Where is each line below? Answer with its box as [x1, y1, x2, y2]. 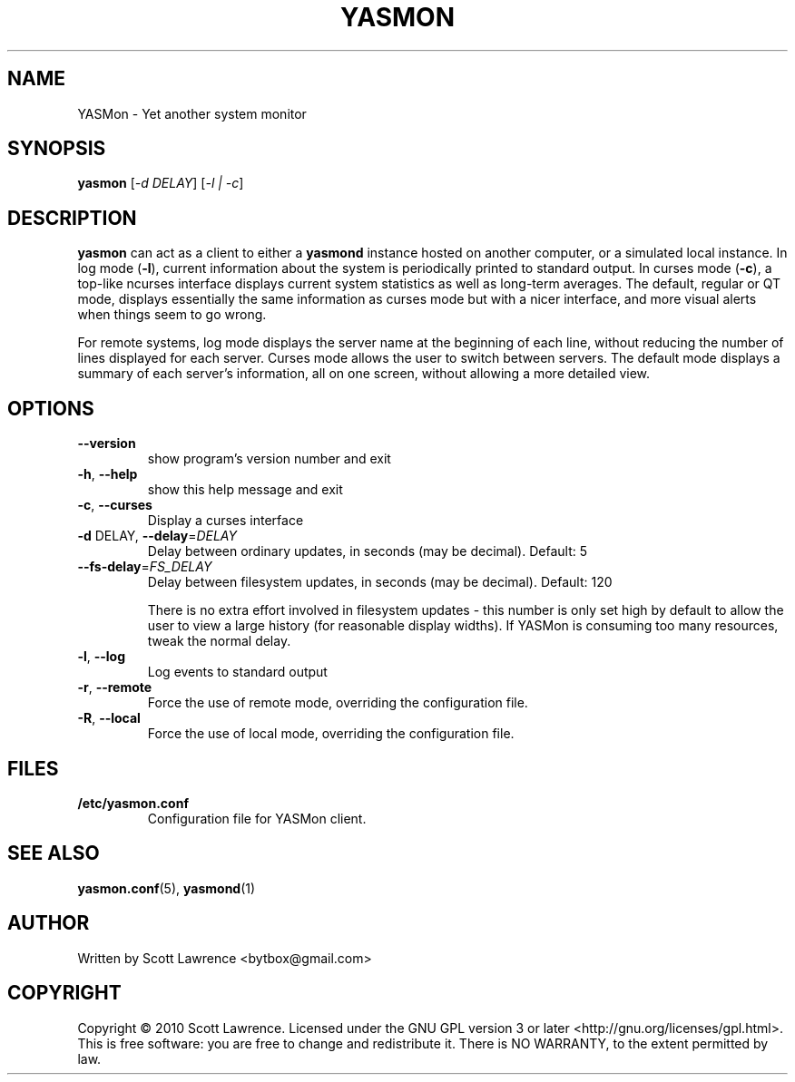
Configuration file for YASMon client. [147, 810, 367, 826]
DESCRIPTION [7, 206, 137, 229]
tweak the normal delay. [147, 633, 291, 649]
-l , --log [77, 648, 126, 665]
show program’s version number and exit [147, 451, 391, 467]
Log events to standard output [147, 664, 328, 680]
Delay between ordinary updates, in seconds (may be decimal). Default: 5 [147, 543, 587, 560]
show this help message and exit [147, 482, 343, 498]
